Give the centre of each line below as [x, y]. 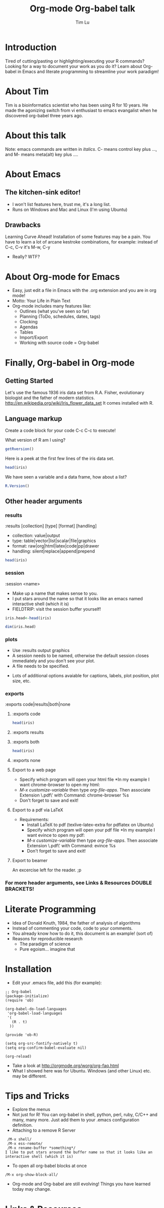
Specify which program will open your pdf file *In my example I [91, 830]
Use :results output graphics [41, 650]
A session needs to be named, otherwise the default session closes [80, 656]
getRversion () [20, 449]
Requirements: [34, 819]
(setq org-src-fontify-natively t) [41, 1043]
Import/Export [34, 338]
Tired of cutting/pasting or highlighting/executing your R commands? [75, 61]
